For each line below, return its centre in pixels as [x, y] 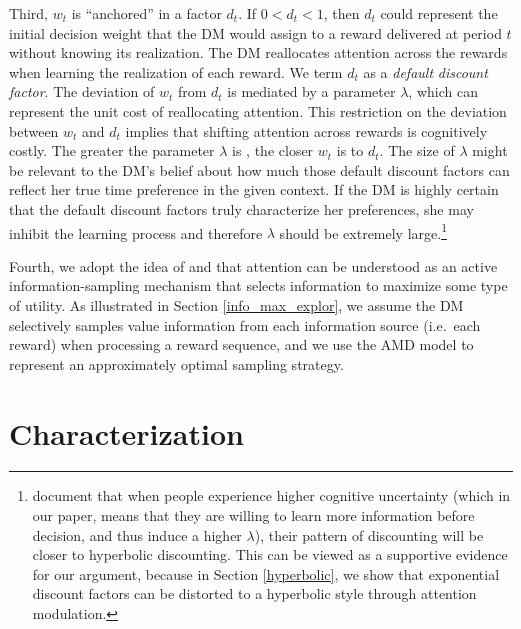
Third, [28, 13]
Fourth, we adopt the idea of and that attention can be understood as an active [253, 265]
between [34, 130]
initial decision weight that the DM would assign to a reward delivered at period [255, 32]
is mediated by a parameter [311, 91]
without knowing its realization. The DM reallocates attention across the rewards [258, 52]
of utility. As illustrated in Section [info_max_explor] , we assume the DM [236, 304]
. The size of [417, 150]
